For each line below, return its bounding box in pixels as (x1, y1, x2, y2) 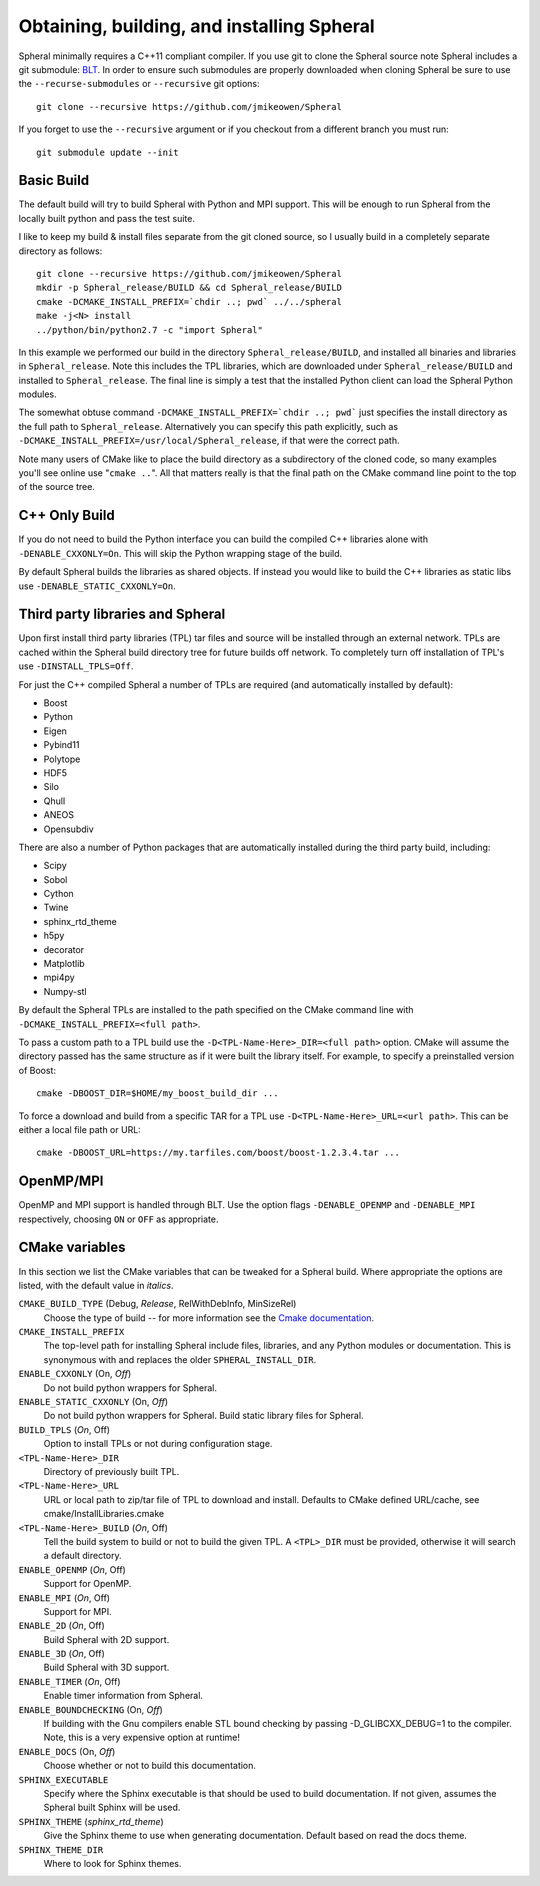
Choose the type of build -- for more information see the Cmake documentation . (43, 1311, 375, 1324)
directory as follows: (18, 245, 103, 257)
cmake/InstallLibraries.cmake (43, 1508, 165, 1520)
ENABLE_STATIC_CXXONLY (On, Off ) (18, 1396, 169, 1408)
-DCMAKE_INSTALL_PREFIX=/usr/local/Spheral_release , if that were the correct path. (18, 435, 400, 447)
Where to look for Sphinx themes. (43, 1857, 182, 1869)
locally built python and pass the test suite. (18, 212, 195, 224)
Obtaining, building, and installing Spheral (18, 15, 375, 37)
